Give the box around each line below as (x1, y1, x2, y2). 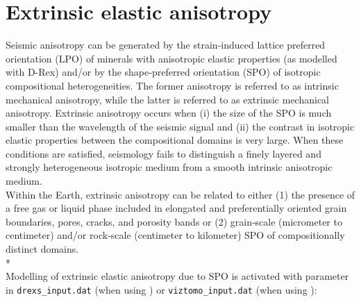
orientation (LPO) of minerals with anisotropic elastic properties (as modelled (6, 51, 337, 65)
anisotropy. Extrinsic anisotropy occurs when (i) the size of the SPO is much (6, 106, 332, 120)
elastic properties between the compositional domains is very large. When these (6, 133, 344, 147)
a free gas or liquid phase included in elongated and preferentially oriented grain (6, 201, 347, 215)
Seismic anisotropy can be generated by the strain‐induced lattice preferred (6, 37, 326, 52)
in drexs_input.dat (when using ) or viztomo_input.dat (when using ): (6, 282, 317, 296)
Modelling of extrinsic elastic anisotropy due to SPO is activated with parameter (6, 269, 349, 283)
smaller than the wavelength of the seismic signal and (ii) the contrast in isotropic (6, 119, 355, 133)
